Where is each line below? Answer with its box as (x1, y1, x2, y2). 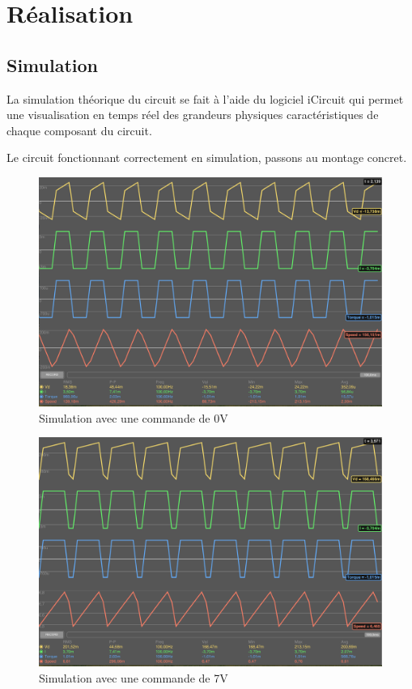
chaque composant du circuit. (6, 121, 152, 138)
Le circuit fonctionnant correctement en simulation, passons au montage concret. (6, 149, 407, 166)
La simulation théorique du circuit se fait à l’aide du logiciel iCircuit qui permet (6, 90, 404, 107)
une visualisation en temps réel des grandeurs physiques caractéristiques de (6, 106, 379, 123)
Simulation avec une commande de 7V (39, 669, 228, 686)
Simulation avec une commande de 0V (39, 409, 228, 426)
